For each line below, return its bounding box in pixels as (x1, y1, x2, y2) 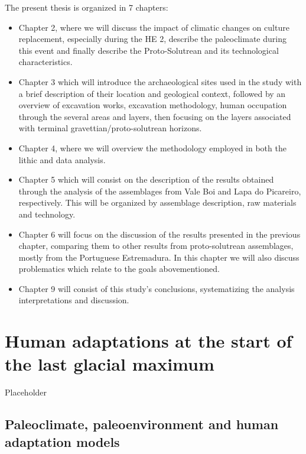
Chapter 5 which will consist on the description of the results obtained (18, 173, 274, 186)
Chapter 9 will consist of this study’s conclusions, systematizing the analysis (18, 282, 295, 294)
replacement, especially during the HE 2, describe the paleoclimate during (18, 33, 287, 45)
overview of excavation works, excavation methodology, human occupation (18, 99, 287, 111)
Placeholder (5, 386, 47, 398)
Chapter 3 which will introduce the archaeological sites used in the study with (18, 75, 302, 87)
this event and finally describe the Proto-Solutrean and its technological (18, 44, 279, 56)
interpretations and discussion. (18, 294, 129, 306)
